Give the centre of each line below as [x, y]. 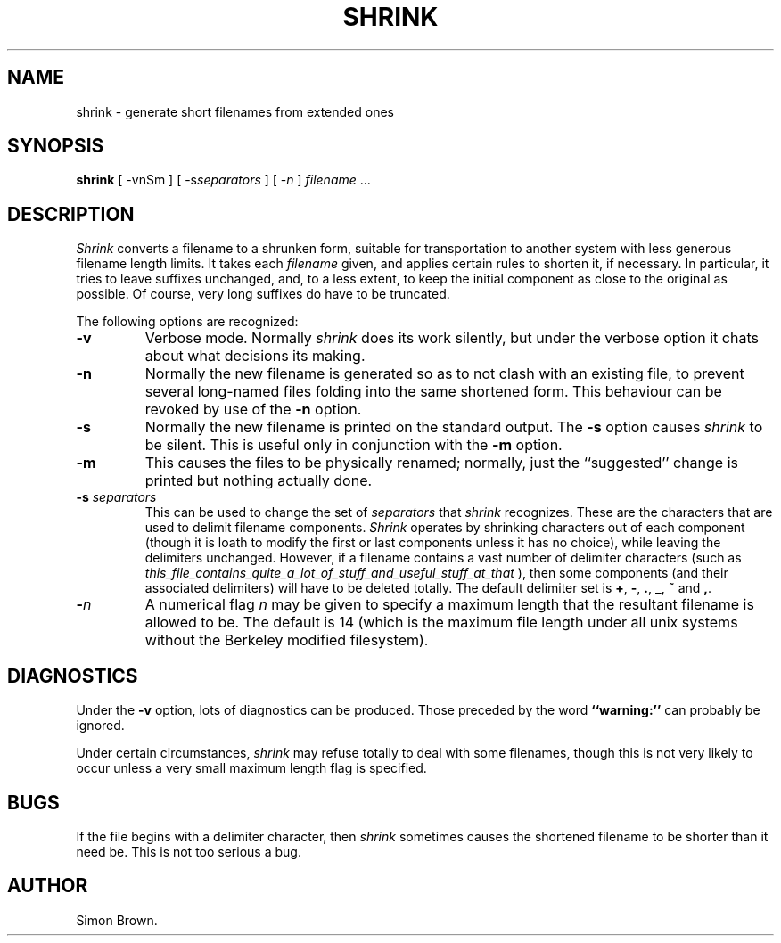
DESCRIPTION [71, 214]
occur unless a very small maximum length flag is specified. [251, 768]
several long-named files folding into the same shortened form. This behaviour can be [433, 392]
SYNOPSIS [56, 146]
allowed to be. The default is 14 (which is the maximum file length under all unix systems [441, 623]
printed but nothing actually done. [259, 481]
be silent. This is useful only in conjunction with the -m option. [354, 445]
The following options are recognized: [187, 322]
